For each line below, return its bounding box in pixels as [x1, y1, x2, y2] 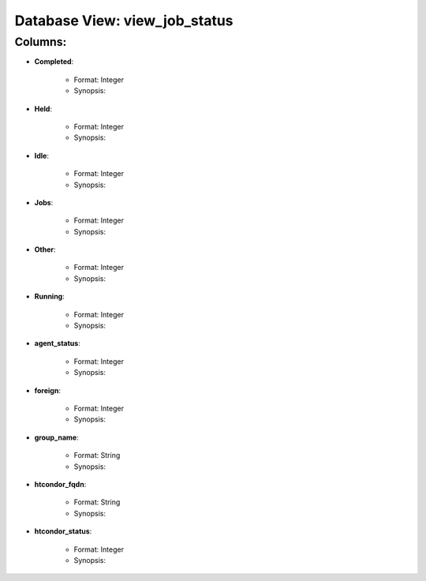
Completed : [34, 57, 74, 66]
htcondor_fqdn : [34, 479, 87, 489]
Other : [34, 245, 56, 254]
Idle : [34, 151, 49, 160]
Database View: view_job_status [14, 12, 234, 29]
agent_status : [34, 339, 80, 348]
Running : [34, 292, 65, 302]
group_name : [34, 433, 79, 442]
